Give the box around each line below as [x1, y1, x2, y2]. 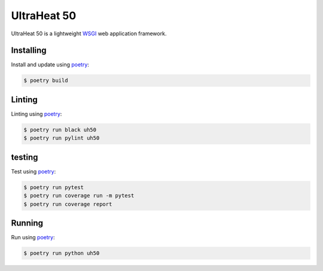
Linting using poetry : [11, 110, 62, 117]
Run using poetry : [11, 234, 55, 241]
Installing [11, 45, 47, 56]
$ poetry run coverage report [23, 200, 112, 208]
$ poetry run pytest [23, 184, 84, 191]
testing [11, 152, 38, 162]
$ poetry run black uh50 [23, 126, 97, 133]
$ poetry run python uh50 [23, 250, 100, 257]
